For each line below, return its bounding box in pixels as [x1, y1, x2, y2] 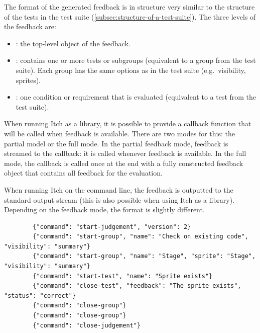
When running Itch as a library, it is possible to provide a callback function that [4, 118, 251, 129]
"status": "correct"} [4, 292, 76, 299]
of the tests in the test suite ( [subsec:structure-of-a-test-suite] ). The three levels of [4, 11, 256, 22]
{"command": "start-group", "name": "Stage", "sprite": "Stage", [33, 253, 256, 260]
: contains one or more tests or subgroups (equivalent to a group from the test [16, 55, 256, 65]
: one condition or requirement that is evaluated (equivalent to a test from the [16, 92, 256, 102]
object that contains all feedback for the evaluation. [4, 168, 163, 178]
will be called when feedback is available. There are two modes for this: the [4, 128, 235, 138]
